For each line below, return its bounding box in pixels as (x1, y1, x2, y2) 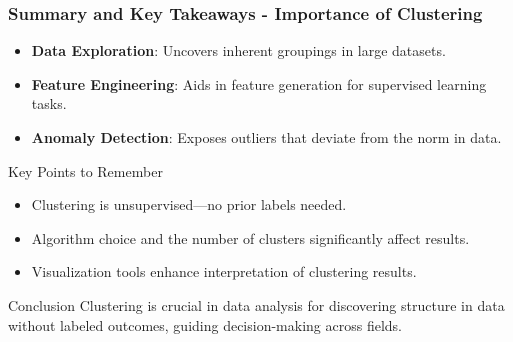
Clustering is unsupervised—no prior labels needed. (31, 194, 347, 215)
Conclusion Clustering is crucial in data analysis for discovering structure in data (8, 294, 505, 315)
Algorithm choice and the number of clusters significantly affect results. (31, 227, 470, 248)
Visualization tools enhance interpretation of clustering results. (31, 261, 417, 282)
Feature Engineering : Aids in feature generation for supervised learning (31, 73, 487, 94)
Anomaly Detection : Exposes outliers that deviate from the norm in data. (31, 127, 502, 147)
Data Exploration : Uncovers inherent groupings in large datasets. (31, 40, 446, 61)
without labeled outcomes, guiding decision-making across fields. (8, 314, 402, 335)
